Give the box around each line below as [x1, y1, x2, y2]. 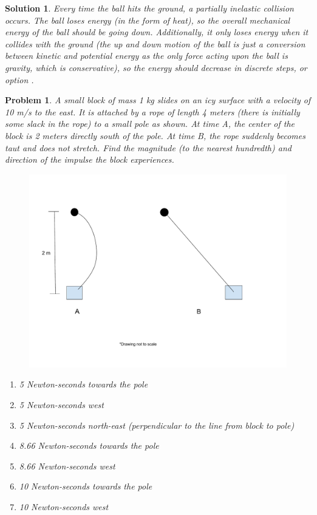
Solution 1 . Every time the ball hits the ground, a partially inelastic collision [5, 2, 294, 14]
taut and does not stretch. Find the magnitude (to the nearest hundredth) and [5, 141, 291, 154]
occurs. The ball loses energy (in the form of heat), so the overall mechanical [5, 13, 290, 26]
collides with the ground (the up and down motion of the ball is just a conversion [5, 37, 305, 50]
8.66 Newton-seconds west [19, 459, 115, 472]
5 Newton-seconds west [19, 398, 104, 411]
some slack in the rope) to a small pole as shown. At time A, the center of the [5, 117, 295, 130]
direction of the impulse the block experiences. [5, 153, 174, 166]
